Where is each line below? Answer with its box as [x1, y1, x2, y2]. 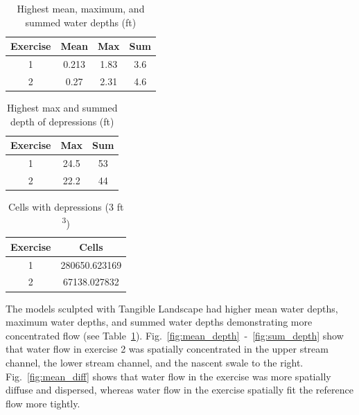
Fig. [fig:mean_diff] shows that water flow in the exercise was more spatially [6, 369, 331, 383]
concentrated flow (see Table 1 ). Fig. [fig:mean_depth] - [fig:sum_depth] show [6, 328, 344, 342]
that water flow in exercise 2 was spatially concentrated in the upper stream [6, 342, 329, 356]
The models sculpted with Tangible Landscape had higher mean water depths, [6, 301, 338, 315]
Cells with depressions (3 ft [8, 199, 124, 213]
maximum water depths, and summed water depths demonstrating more [6, 315, 313, 329]
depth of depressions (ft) [10, 114, 114, 128]
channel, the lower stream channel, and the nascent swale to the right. [6, 355, 304, 369]
